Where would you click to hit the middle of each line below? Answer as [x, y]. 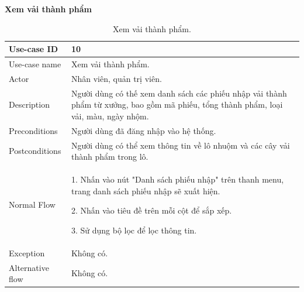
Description [29, 104]
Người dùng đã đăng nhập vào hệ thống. [144, 130]
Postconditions [35, 151]
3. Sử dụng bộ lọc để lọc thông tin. [134, 230]
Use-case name [35, 64]
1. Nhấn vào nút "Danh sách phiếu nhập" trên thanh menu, [177, 179]
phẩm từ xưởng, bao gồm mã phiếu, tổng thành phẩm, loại [177, 104]
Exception [27, 253]
